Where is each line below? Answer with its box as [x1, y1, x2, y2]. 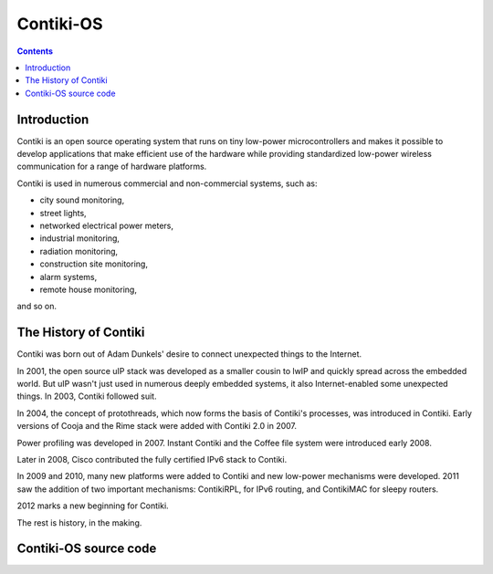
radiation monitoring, [39, 245, 119, 256]
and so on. [16, 301, 58, 312]
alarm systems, [39, 271, 98, 282]
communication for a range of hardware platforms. [16, 161, 207, 172]
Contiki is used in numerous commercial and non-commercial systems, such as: [16, 178, 319, 189]
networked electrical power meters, [39, 220, 173, 231]
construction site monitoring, [39, 258, 148, 269]
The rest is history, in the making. [16, 517, 142, 528]
